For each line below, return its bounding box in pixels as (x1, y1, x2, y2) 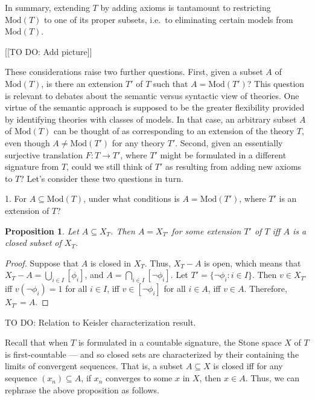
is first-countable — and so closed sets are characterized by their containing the (5, 347, 299, 360)
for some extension (171, 224, 241, 237)
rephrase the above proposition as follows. (5, 383, 159, 396)
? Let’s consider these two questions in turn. (20, 172, 183, 184)
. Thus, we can (245, 372, 300, 384)
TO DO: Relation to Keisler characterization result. (5, 315, 196, 328)
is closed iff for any (213, 360, 283, 372)
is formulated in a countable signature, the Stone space (78, 336, 282, 349)
